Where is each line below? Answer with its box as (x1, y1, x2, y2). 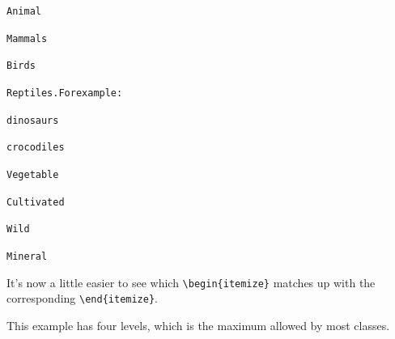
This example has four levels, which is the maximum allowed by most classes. (6, 316, 390, 333)
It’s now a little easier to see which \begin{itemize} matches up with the (6, 273, 376, 290)
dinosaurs (6, 114, 59, 126)
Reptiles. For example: (6, 87, 123, 99)
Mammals (6, 32, 48, 44)
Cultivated (6, 196, 65, 208)
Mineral (6, 250, 48, 262)
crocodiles (6, 142, 65, 154)
